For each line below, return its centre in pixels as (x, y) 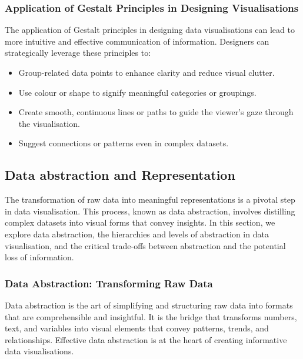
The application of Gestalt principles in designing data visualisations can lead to (150, 30)
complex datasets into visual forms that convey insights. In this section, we (140, 222)
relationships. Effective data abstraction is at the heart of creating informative (146, 339)
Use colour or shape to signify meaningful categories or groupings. (137, 92)
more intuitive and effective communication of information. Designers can (137, 41)
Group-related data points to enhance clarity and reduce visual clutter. (146, 72)
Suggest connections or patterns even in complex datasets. (124, 143)
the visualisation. (49, 123)
